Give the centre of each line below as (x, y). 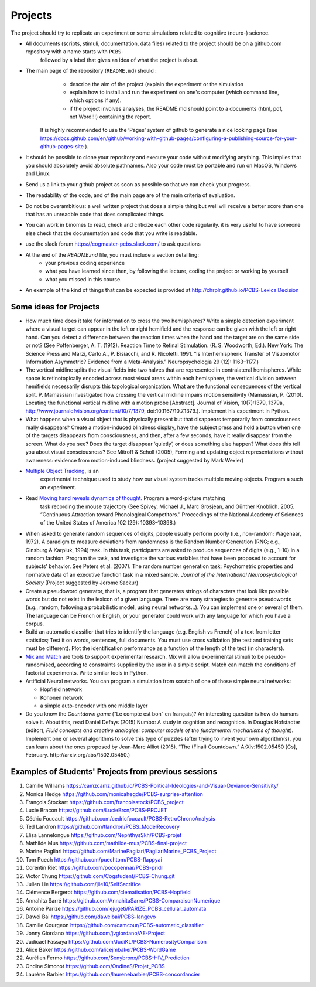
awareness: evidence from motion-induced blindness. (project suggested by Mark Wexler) (135, 460)
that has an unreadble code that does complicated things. (95, 214)
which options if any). (95, 100)
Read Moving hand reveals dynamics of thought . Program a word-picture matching (125, 498)
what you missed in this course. (84, 279)
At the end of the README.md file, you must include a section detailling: (112, 254)
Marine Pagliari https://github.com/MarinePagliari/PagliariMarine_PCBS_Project (121, 851)
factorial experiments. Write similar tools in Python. (87, 673)
